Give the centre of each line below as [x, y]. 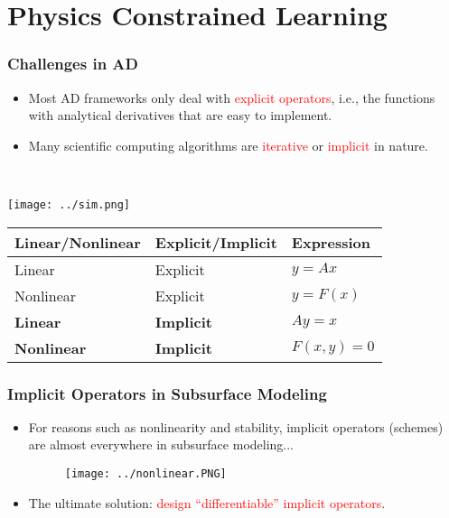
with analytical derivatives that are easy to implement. [180, 115]
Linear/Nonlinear [78, 242]
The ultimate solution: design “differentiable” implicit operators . [207, 502]
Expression [331, 242]
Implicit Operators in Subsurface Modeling [167, 393]
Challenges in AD [73, 64]
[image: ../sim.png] [69, 204]
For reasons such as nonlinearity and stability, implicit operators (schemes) [236, 426]
